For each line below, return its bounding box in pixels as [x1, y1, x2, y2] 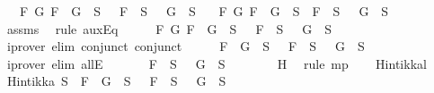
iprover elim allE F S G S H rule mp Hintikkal [6, 54, 427, 72]
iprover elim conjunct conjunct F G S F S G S [6, 37, 365, 55]
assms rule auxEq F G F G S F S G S [6, 19, 332, 38]
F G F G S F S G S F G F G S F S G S [19, 2, 389, 20]
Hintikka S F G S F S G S [6, 72, 226, 90]
